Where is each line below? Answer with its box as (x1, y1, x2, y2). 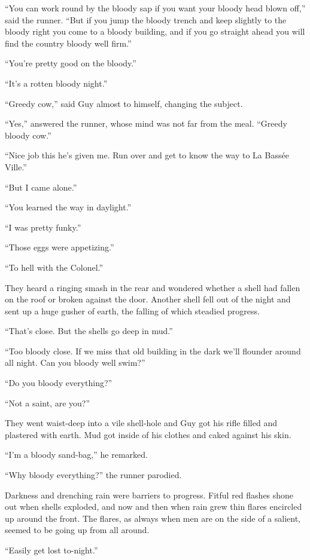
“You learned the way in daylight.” (5, 201, 132, 213)
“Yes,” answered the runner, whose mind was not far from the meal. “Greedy (5, 117, 287, 130)
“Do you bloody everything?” (5, 377, 113, 389)
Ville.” (5, 160, 27, 173)
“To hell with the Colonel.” (5, 261, 104, 273)
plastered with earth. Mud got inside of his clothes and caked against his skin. (5, 428, 291, 440)
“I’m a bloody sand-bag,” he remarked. (5, 448, 148, 461)
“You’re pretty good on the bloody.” (5, 57, 136, 69)
